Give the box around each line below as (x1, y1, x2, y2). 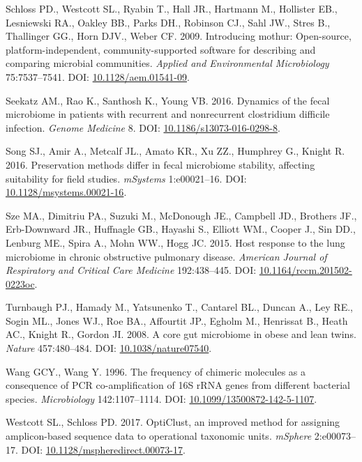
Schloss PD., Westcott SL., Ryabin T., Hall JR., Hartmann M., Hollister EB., (6, 1, 338, 15)
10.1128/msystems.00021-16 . (6, 185, 127, 199)
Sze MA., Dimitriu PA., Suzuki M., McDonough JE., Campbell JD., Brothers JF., (6, 208, 357, 222)
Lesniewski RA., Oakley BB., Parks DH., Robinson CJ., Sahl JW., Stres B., (6, 15, 331, 29)
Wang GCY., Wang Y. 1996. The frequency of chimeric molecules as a (6, 364, 306, 378)
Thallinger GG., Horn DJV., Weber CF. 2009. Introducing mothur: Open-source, (6, 29, 352, 43)
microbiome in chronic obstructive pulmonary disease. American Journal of (6, 249, 327, 263)
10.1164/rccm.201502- (259, 263, 352, 277)
